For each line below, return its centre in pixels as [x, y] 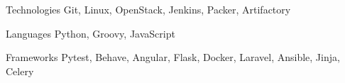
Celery [20, 71]
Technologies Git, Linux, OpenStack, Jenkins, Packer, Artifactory [148, 9]
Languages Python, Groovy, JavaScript [91, 33]
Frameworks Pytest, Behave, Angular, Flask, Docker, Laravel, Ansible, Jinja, [173, 57]
